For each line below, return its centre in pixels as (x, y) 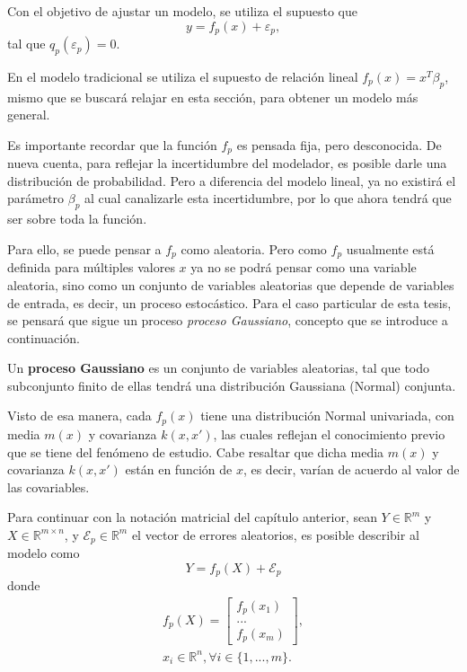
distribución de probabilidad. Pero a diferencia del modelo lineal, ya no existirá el (232, 180)
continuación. (44, 337)
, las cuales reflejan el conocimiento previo (329, 433)
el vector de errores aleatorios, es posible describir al (275, 534)
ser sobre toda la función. (77, 219)
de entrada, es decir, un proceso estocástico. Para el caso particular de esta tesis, (229, 302)
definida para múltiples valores (91, 267)
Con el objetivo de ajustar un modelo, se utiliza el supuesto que (183, 11)
